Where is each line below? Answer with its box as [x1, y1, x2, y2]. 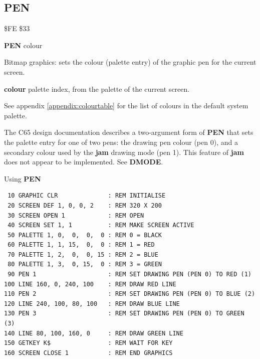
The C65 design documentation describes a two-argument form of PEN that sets [4, 127, 253, 137]
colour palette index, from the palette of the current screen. [4, 83, 190, 94]
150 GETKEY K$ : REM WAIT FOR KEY [4, 339, 173, 347]
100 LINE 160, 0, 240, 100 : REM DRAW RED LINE [4, 280, 176, 288]
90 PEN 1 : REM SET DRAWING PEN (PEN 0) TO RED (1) [8, 271, 251, 278]
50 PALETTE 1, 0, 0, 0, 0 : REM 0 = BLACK [8, 231, 162, 239]
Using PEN [4, 173, 41, 184]
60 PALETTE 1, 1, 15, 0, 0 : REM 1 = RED [8, 241, 155, 249]
